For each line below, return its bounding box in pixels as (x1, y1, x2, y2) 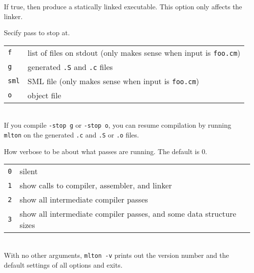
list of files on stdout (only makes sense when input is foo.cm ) (27, 46, 241, 58)
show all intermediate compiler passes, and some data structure (20, 208, 236, 220)
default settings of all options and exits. (4, 259, 123, 270)
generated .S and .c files (27, 61, 113, 72)
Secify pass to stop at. (4, 27, 70, 38)
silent (20, 165, 38, 177)
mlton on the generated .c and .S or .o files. (4, 130, 139, 140)
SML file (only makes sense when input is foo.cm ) (27, 75, 199, 87)
